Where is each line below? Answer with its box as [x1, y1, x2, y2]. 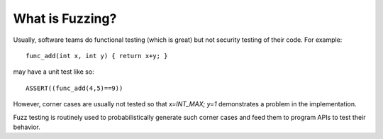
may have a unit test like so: [13, 67, 95, 76]
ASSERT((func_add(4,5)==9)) [26, 84, 123, 92]
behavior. [13, 123, 40, 131]
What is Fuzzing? [13, 11, 117, 26]
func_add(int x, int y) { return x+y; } [26, 52, 168, 60]
